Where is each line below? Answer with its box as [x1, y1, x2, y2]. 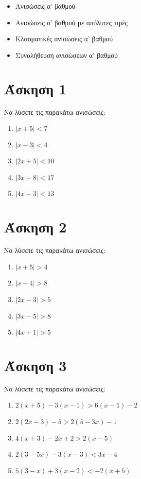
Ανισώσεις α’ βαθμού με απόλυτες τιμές [15, 17, 128, 27]
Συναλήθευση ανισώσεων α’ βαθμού [15, 50, 118, 60]
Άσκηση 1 [4, 78, 67, 98]
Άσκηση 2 [4, 217, 67, 237]
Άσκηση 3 [4, 355, 67, 375]
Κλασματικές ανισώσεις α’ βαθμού [15, 34, 113, 44]
